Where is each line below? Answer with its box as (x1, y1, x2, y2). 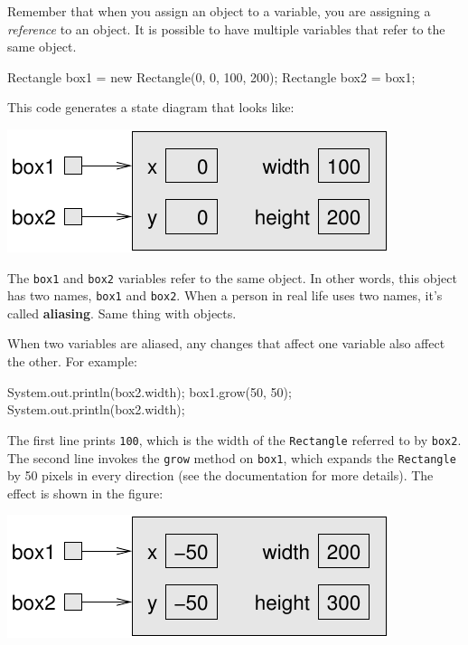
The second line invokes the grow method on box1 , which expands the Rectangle (7, 448, 456, 467)
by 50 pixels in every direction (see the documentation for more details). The (7, 466, 434, 485)
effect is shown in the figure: (7, 483, 164, 502)
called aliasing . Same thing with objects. (7, 303, 237, 322)
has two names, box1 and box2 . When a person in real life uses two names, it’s (7, 286, 443, 305)
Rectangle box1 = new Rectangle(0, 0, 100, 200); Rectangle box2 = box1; (7, 67, 416, 86)
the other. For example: (7, 352, 137, 371)
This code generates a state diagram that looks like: (7, 98, 295, 117)
